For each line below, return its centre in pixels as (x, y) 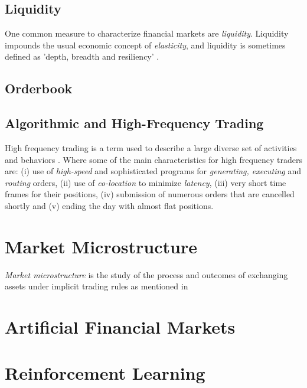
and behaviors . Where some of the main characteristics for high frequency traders (153, 159)
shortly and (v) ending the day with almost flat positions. (109, 205)
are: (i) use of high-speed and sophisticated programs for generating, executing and (153, 171)
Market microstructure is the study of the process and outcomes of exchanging (146, 274)
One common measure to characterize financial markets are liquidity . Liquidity (147, 33)
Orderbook (39, 88)
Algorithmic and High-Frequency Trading (134, 123)
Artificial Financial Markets (120, 327)
